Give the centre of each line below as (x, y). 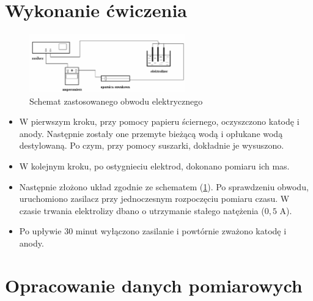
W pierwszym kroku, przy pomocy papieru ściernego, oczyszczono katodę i (159, 121)
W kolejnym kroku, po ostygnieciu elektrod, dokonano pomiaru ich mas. (154, 166)
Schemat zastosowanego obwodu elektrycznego (116, 101)
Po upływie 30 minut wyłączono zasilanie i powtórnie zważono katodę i (153, 231)
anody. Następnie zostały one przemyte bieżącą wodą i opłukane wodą (151, 133)
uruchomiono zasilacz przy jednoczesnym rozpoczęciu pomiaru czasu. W (154, 199)
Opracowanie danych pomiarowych (154, 285)
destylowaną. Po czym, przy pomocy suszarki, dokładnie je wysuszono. (152, 145)
